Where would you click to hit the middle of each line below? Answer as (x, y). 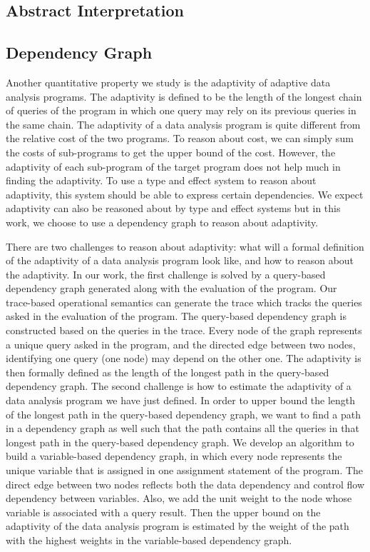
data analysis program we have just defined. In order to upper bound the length (181, 400)
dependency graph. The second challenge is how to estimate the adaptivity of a (179, 386)
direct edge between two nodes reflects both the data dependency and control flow (185, 484)
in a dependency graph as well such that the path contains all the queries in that (183, 428)
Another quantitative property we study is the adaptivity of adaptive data (168, 82)
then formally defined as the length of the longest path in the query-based (168, 372)
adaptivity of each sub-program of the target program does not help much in (173, 166)
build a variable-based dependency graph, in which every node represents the (174, 456)
